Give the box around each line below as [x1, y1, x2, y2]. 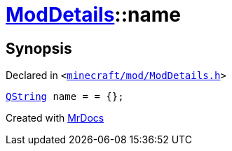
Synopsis [6, 39, 72, 57]
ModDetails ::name [6, 3, 181, 27]
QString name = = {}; [6, 91, 124, 103]
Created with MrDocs [6, 112, 104, 124]
